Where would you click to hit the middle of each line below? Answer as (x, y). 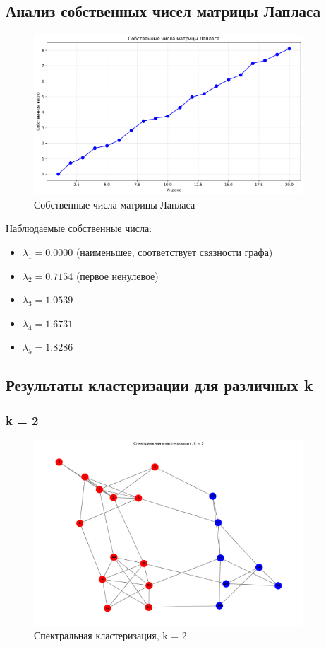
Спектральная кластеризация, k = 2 (110, 635)
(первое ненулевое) (117, 275)
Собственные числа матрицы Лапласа (115, 204)
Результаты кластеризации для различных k (159, 385)
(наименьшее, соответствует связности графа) (174, 251)
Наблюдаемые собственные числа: (79, 228)
